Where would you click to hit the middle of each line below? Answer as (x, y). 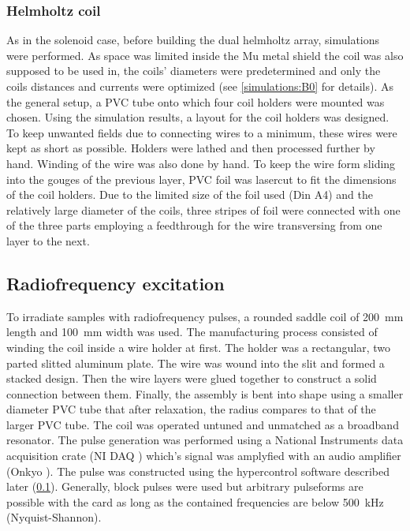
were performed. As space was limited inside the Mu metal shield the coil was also (205, 55)
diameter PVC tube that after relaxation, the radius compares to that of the (191, 409)
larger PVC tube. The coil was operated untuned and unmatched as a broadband (203, 424)
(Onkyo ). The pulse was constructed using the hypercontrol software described (198, 471)
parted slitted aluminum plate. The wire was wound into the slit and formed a (196, 363)
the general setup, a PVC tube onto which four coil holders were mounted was (196, 101)
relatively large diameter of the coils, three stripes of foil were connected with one (203, 209)
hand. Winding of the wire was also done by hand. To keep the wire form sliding (201, 163)
